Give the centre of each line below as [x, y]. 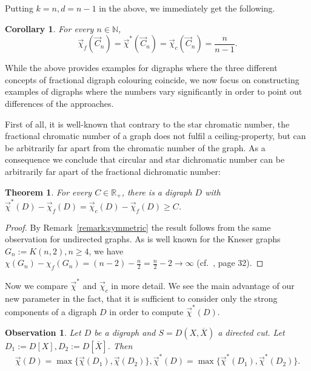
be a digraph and [125, 332]
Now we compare [36, 285]
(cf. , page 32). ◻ [230, 263]
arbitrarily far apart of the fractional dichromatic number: [113, 171]
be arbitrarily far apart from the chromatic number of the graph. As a [135, 147]
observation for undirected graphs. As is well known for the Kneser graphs [143, 239]
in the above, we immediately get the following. [187, 8]
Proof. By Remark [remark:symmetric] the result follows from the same [138, 227]
